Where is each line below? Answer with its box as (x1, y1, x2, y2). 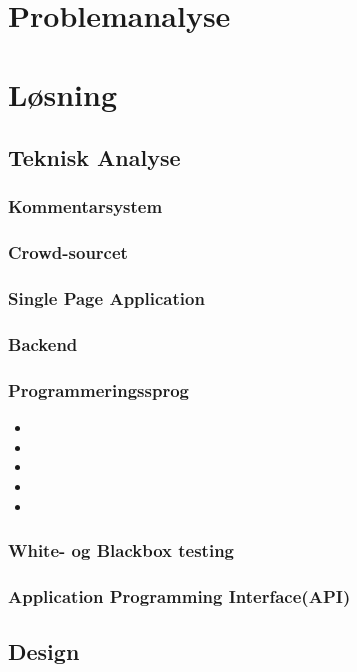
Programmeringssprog (8, 377, 189, 402)
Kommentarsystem (8, 194, 163, 219)
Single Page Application (8, 286, 205, 311)
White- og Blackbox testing (8, 538, 234, 563)
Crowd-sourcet (8, 240, 128, 265)
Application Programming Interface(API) (8, 583, 351, 608)
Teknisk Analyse (8, 142, 181, 173)
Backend (8, 331, 78, 356)
